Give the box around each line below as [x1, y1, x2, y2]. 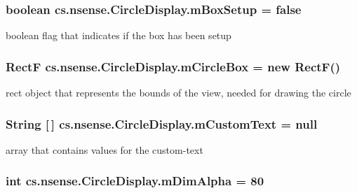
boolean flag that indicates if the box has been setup [6, 28, 231, 43]
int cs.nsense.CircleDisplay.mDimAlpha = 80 [6, 172, 264, 190]
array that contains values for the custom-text [6, 142, 203, 157]
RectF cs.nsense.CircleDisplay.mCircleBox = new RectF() [6, 57, 341, 75]
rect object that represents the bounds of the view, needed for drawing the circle [6, 85, 351, 100]
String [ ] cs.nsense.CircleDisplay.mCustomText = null [6, 115, 318, 132]
